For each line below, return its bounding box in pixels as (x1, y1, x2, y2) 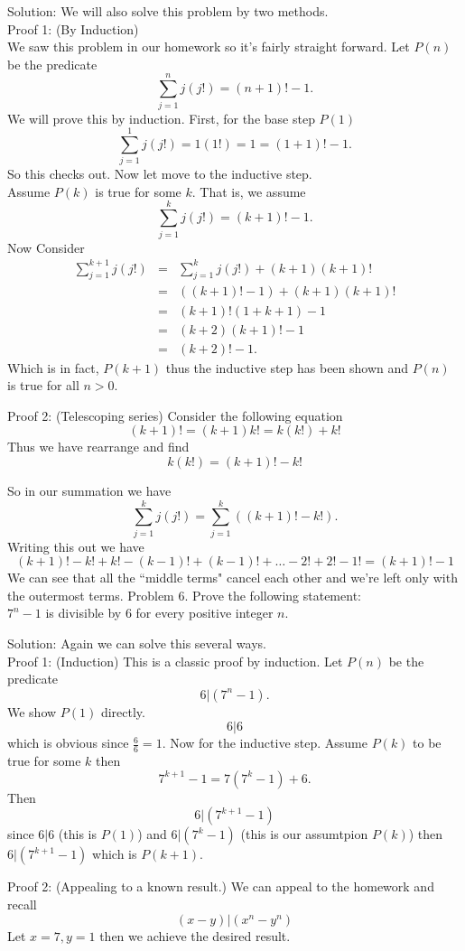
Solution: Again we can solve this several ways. (7, 634, 266, 653)
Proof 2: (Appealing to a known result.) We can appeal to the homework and (7, 877, 434, 896)
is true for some (95, 182, 181, 200)
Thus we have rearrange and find (7, 437, 190, 456)
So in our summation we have (7, 480, 172, 499)
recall (7, 895, 37, 914)
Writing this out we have (7, 536, 144, 555)
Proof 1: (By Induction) (7, 19, 139, 38)
